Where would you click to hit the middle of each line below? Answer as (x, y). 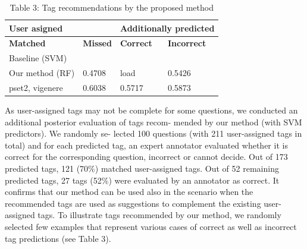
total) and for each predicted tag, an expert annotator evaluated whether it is (146, 145)
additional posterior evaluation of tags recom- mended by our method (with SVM (153, 122)
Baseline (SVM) (38, 58)
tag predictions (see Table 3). (58, 238)
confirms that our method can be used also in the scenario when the (129, 192)
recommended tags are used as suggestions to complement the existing (133, 203)
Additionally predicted (167, 28)
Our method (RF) (42, 73)
